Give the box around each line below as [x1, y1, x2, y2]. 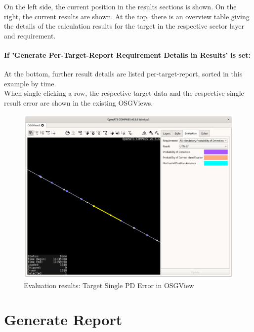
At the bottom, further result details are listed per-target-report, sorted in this [4, 69, 243, 79]
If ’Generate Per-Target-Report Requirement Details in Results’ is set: [4, 49, 251, 60]
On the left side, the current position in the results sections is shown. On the [4, 1, 237, 11]
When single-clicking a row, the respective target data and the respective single [4, 88, 244, 98]
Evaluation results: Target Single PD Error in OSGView [24, 280, 194, 290]
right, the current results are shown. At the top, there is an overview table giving [4, 11, 250, 21]
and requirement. [4, 30, 56, 40]
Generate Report [4, 309, 123, 329]
